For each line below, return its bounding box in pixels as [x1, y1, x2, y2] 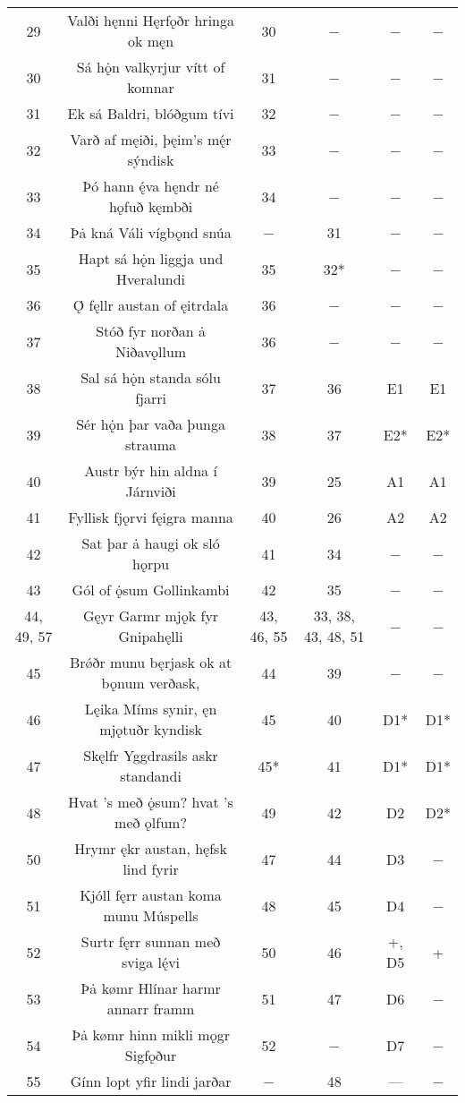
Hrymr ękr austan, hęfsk [74, 838, 227, 859]
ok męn [128, 30, 174, 51]
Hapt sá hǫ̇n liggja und [78, 248, 224, 269]
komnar [127, 77, 174, 98]
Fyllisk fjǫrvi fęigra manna [68, 507, 233, 527]
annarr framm [106, 998, 195, 1019]
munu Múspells [103, 905, 199, 926]
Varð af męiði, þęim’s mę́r [70, 129, 232, 150]
